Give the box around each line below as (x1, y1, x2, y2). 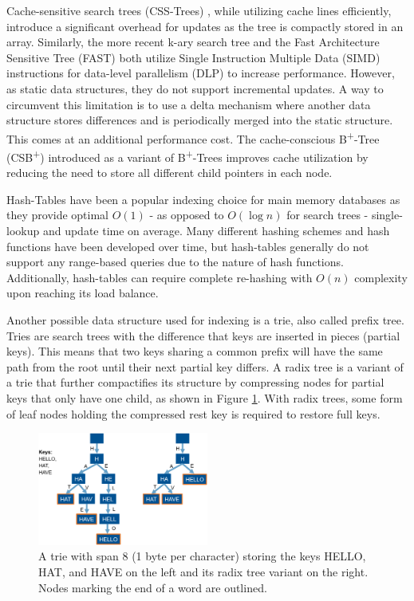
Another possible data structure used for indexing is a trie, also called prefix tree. (6, 312, 404, 328)
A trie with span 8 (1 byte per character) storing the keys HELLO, (38, 548, 366, 564)
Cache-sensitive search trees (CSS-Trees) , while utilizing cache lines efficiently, (6, 2, 392, 18)
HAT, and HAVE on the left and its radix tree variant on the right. (38, 563, 369, 579)
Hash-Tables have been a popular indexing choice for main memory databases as (6, 191, 400, 207)
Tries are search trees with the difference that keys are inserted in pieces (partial (6, 327, 400, 344)
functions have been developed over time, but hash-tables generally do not (6, 238, 369, 254)
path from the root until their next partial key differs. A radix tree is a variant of (6, 358, 404, 375)
